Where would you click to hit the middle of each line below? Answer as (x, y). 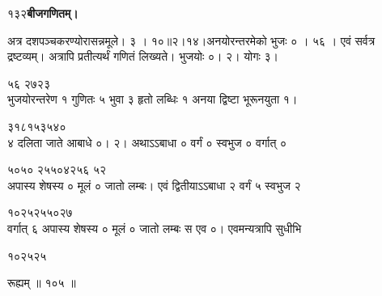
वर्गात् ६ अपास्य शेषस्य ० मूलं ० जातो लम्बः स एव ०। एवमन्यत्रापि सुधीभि (155, 228)
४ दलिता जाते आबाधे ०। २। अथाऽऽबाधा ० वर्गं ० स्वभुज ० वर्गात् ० (147, 142)
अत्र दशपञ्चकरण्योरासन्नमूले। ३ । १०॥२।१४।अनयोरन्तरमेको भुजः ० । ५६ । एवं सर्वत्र (191, 40)
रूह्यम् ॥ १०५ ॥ (42, 283)
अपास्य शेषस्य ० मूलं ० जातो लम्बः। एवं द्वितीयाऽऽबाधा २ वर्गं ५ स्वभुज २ (154, 185)
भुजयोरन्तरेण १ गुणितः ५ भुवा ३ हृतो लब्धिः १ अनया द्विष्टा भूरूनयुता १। (153, 99)
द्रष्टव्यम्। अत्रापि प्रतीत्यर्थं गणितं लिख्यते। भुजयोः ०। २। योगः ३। (143, 56)
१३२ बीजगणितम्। (43, 13)
